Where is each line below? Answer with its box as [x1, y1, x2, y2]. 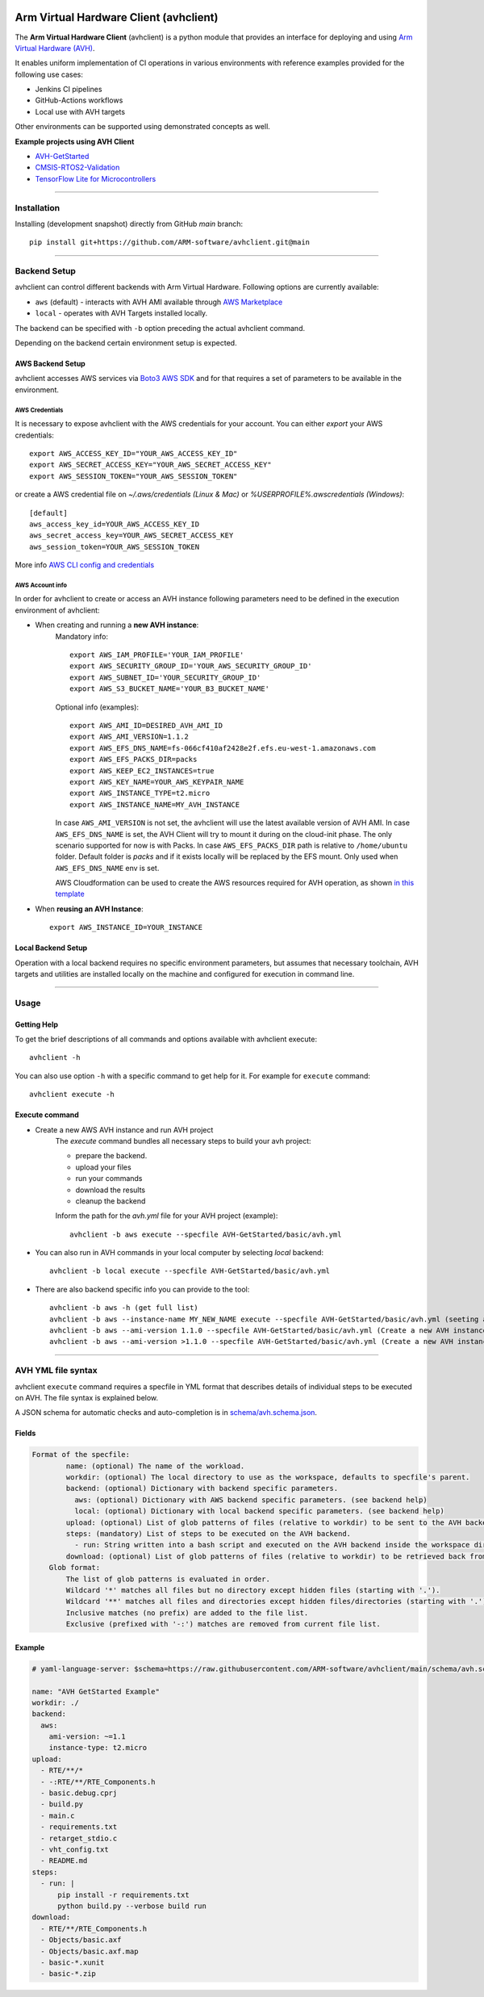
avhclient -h [29, 1053, 81, 1062]
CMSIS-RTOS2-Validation [35, 162, 120, 173]
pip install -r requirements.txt [57, 1890, 190, 1899]
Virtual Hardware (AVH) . [15, 43, 95, 52]
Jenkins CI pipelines [35, 85, 102, 94]
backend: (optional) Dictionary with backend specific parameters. [65, 1484, 339, 1493]
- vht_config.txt [40, 1845, 109, 1854]
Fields [15, 1429, 36, 1438]
